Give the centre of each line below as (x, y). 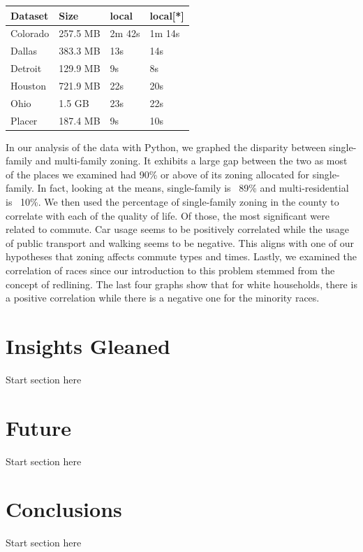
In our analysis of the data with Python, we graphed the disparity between (166, 147)
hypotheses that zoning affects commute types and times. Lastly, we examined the (181, 256)
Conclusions (64, 509)
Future (38, 427)
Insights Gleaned (88, 345)
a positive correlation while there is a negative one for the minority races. (163, 298)
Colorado (30, 33)
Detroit (26, 68)
